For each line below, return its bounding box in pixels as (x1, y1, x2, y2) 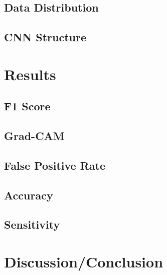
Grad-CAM (4, 128, 65, 144)
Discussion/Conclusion (4, 251, 163, 272)
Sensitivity (4, 217, 60, 232)
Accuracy (4, 187, 53, 202)
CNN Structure (4, 29, 87, 45)
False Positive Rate (4, 157, 105, 173)
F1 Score (4, 98, 51, 114)
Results (4, 63, 56, 84)
